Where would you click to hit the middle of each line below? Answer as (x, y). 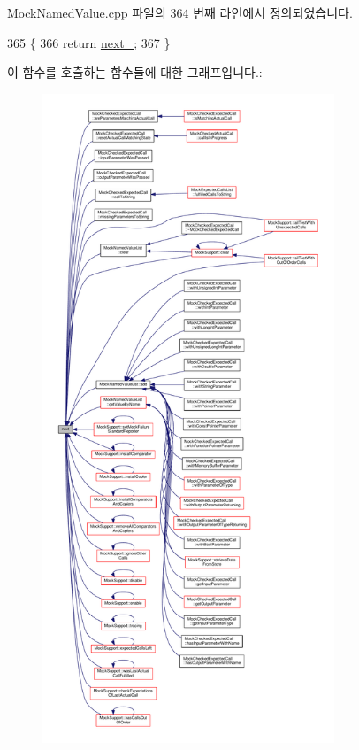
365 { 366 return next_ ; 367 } (89, 42)
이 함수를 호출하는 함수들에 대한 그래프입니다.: (135, 72)
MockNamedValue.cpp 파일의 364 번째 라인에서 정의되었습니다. (180, 12)
